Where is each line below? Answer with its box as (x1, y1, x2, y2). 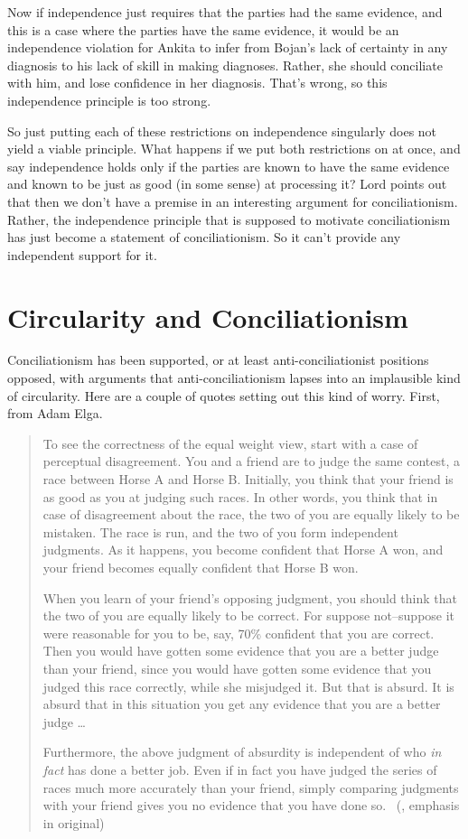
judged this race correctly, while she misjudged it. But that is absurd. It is (42, 676, 454, 695)
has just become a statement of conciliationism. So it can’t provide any (7, 228, 401, 247)
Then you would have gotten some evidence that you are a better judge (42, 641, 439, 660)
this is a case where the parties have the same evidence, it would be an (7, 20, 399, 39)
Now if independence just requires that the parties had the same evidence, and (7, 3, 443, 21)
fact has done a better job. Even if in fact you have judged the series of (42, 760, 437, 778)
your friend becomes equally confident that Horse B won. (42, 557, 359, 576)
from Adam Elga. (7, 404, 103, 423)
